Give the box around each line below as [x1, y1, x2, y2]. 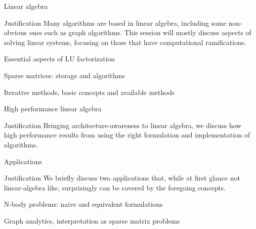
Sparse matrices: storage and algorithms [4, 70, 125, 80]
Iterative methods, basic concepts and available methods [4, 87, 175, 97]
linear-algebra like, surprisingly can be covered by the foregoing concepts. [4, 182, 226, 192]
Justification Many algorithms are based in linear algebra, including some [4, 17, 226, 28]
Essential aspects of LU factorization [4, 53, 115, 64]
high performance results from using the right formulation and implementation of [4, 130, 250, 140]
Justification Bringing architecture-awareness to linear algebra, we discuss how [4, 120, 242, 130]
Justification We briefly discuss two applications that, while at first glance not [4, 173, 240, 183]
